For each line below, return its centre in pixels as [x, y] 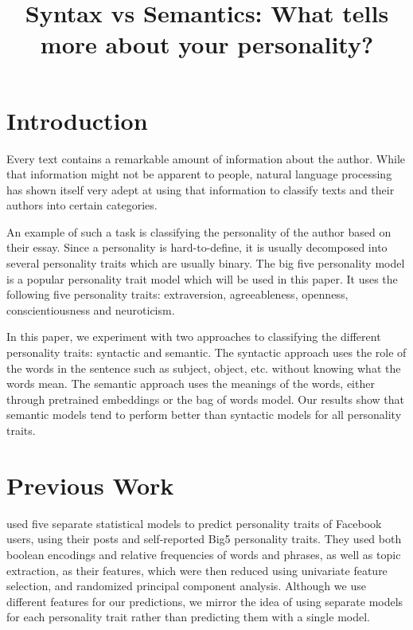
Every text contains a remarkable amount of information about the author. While [206, 158]
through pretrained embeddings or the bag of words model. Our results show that [206, 399]
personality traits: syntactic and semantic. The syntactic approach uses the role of [206, 352]
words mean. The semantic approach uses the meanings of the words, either [191, 383]
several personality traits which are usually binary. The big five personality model [206, 263]
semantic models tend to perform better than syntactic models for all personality [204, 415]
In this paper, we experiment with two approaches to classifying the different [194, 337]
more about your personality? [207, 44]
